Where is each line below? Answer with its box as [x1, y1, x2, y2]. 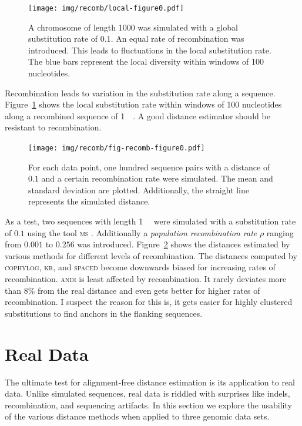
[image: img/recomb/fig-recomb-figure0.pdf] [28, 144, 205, 152]
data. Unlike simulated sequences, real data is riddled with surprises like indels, [5, 387, 290, 400]
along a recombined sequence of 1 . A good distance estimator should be [5, 109, 270, 122]
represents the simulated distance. [28, 195, 150, 207]
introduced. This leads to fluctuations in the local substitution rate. [28, 43, 271, 56]
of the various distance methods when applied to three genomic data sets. [5, 410, 270, 422]
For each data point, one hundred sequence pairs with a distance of [28, 160, 270, 173]
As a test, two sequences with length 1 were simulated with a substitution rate [5, 215, 296, 227]
